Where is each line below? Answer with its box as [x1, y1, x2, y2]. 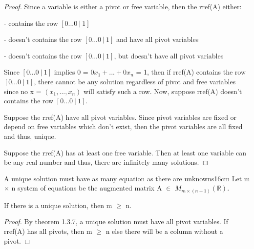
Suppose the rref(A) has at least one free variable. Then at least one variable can [4, 147, 246, 157]
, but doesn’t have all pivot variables [114, 50, 224, 60]
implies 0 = [54, 67, 88, 77]
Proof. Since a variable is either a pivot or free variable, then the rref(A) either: [4, 1, 242, 11]
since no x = [4, 86, 42, 96]
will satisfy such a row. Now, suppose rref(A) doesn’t [84, 86, 242, 96]
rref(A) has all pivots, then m [4, 226, 92, 236]
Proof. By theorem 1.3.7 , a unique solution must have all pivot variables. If [4, 216, 228, 227]
